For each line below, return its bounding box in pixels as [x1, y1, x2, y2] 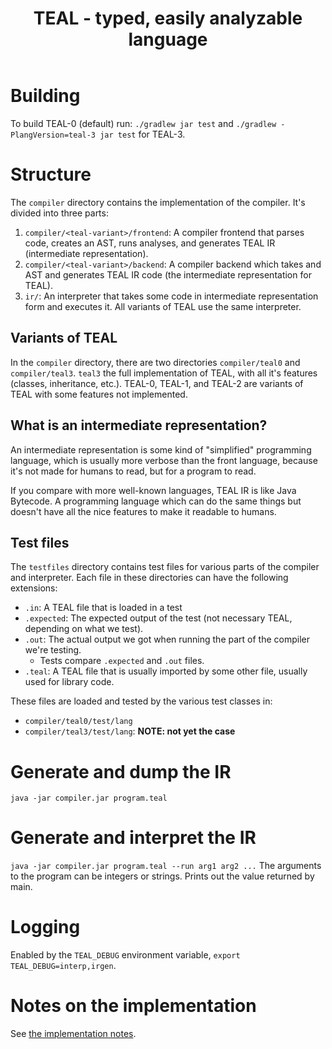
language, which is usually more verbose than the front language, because [10, 454, 318, 466]
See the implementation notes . [10, 1028, 137, 1040]
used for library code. [24, 676, 115, 688]
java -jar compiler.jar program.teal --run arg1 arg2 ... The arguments [10, 860, 322, 872]
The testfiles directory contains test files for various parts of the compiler [10, 561, 320, 573]
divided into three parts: [10, 207, 109, 219]
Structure [10, 163, 92, 186]
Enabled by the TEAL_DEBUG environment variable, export [10, 949, 241, 961]
